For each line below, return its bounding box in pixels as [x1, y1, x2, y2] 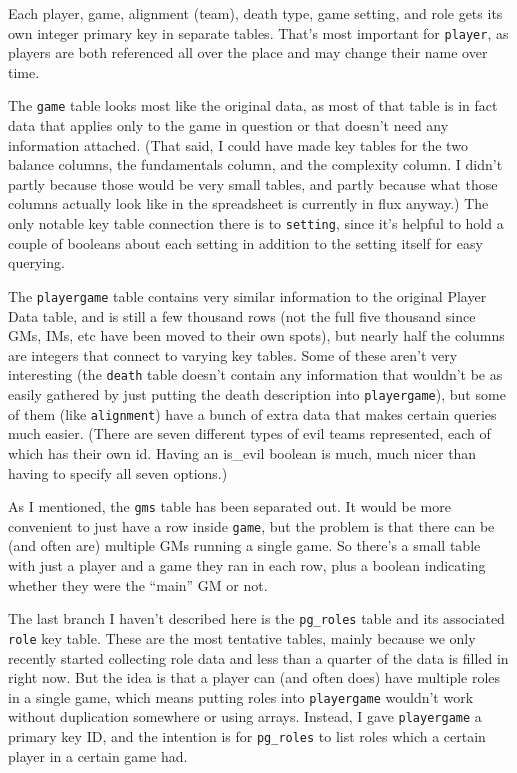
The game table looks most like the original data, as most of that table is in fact [8, 95, 498, 116]
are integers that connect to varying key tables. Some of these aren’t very [8, 344, 458, 365]
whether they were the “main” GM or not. [8, 574, 268, 595]
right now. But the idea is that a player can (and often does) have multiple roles [8, 667, 501, 688]
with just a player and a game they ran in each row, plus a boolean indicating [8, 555, 486, 575]
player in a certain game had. [8, 745, 188, 766]
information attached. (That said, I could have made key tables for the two [8, 134, 468, 155]
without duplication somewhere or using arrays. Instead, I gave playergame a [8, 706, 482, 727]
